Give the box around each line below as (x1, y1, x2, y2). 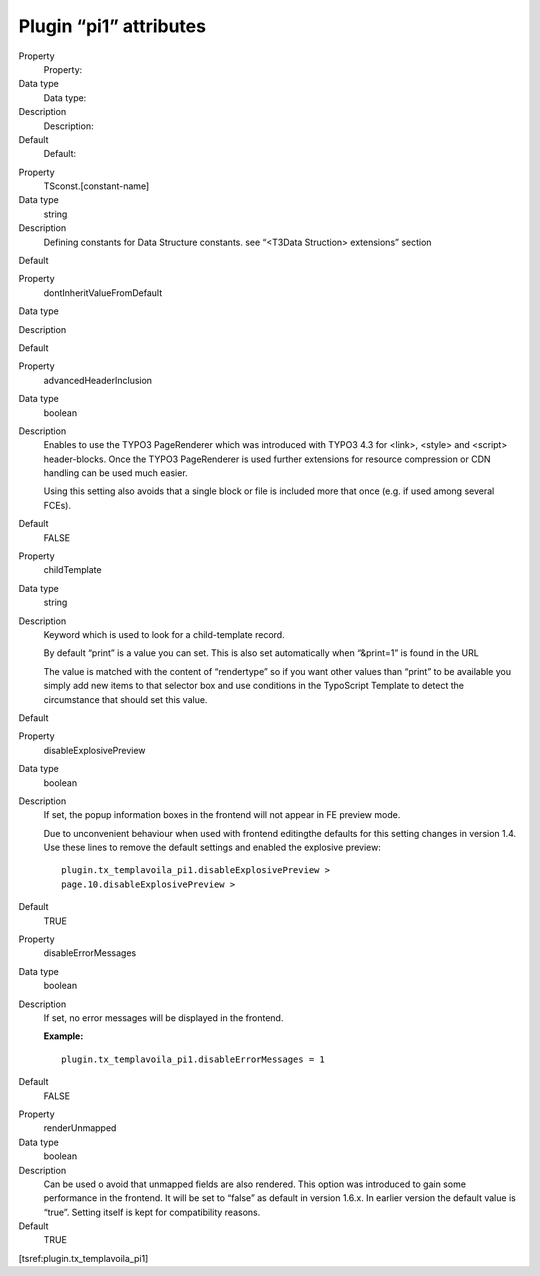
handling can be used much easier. (43, 467, 189, 479)
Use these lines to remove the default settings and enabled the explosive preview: (43, 841, 382, 854)
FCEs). (43, 499, 72, 511)
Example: (43, 1030, 84, 1042)
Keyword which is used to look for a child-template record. (43, 629, 285, 640)
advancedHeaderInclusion (43, 374, 153, 386)
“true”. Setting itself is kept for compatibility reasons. (43, 1206, 261, 1218)
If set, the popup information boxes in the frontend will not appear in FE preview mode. (43, 809, 401, 821)
